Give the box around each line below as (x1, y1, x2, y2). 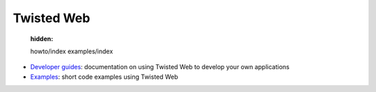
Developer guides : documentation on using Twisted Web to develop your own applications (30, 63, 290, 71)
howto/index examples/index (30, 47, 113, 55)
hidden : (30, 35, 54, 43)
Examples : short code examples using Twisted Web (30, 73, 179, 81)
